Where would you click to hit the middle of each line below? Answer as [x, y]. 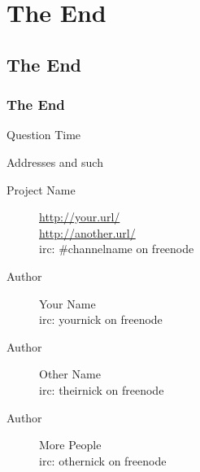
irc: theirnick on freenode [102, 389]
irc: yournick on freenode [101, 319]
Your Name [67, 303]
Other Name [70, 374]
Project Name [41, 189]
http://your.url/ [80, 217]
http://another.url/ [87, 232]
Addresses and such [55, 162]
